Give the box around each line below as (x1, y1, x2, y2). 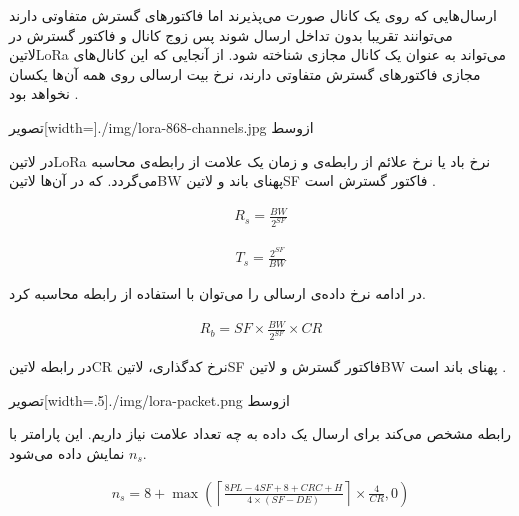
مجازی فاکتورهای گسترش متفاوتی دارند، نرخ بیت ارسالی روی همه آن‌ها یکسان (9, 63, 481, 84)
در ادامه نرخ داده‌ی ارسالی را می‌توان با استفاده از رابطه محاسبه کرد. (9, 283, 426, 304)
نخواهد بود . (9, 83, 79, 104)
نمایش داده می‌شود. (9, 442, 147, 463)
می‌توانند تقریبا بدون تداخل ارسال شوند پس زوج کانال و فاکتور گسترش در (9, 24, 453, 45)
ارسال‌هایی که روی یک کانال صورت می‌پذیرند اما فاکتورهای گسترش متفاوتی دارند (9, 5, 497, 25)
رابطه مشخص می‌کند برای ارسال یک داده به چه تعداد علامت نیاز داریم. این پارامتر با (9, 423, 512, 444)
